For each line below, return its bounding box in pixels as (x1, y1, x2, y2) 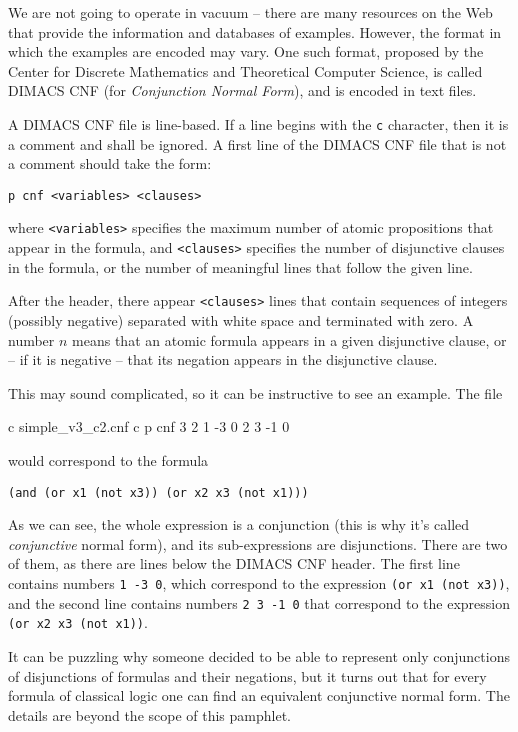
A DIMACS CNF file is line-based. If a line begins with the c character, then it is (8, 113, 509, 134)
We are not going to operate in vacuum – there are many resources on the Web (8, 2, 493, 22)
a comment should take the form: (8, 153, 212, 174)
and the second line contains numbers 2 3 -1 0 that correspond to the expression (8, 592, 511, 613)
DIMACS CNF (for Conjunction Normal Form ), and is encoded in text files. (8, 80, 477, 101)
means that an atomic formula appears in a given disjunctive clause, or (72, 329, 507, 350)
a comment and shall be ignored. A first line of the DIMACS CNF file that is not (8, 133, 507, 154)
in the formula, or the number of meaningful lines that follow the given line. (8, 256, 473, 277)
